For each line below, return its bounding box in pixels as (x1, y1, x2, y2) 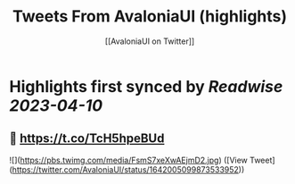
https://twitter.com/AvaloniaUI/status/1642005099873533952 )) (12, 163, 245, 175)
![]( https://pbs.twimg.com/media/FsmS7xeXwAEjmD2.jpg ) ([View (9, 155, 248, 165)
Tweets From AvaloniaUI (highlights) (12, 6, 288, 27)
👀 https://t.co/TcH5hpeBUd (9, 131, 165, 146)
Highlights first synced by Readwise (9, 76, 283, 96)
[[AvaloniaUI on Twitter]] (104, 36, 195, 46)
